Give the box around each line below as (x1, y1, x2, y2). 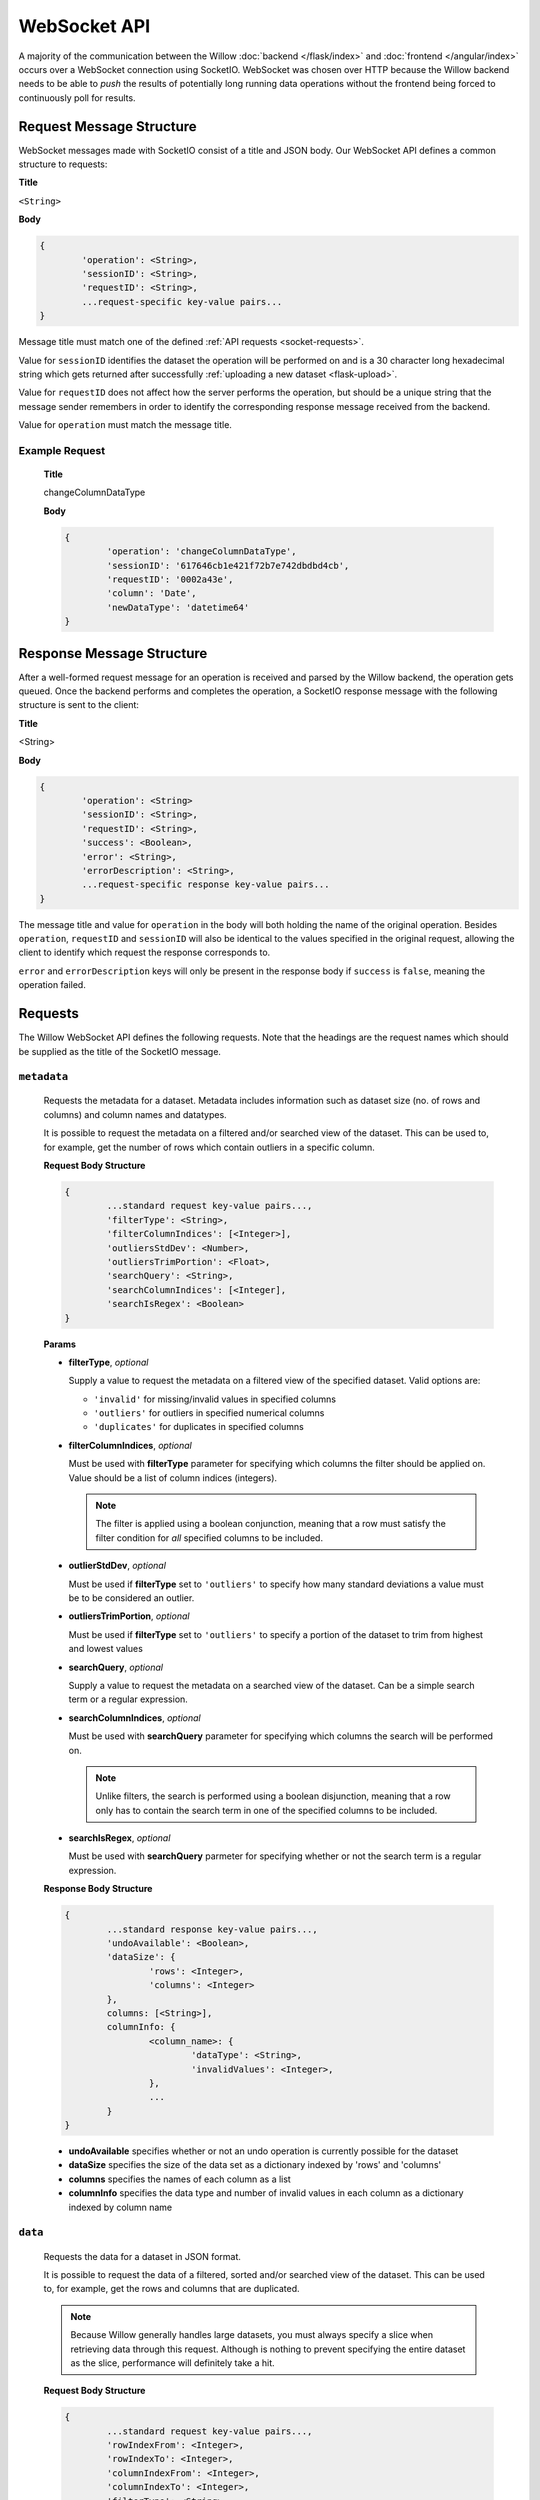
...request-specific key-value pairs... (81, 296, 283, 307)
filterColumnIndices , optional (68, 1439, 192, 1451)
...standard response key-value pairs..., (106, 1923, 319, 1935)
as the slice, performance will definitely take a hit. (70, 2356, 275, 2369)
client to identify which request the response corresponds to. (18, 946, 271, 959)
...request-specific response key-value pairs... (81, 879, 330, 890)
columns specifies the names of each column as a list (68, 2173, 292, 2185)
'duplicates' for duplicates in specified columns (93, 1421, 304, 1433)
